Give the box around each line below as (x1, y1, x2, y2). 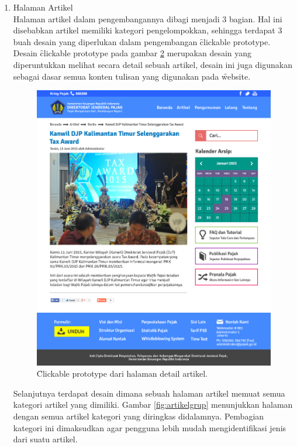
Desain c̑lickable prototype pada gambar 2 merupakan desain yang (13, 47, 252, 59)
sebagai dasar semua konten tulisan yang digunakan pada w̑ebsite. (13, 70, 251, 82)
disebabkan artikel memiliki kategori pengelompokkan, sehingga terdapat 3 (13, 24, 282, 36)
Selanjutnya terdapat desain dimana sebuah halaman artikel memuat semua (13, 387, 285, 399)
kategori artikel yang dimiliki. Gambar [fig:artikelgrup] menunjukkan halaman (13, 398, 293, 411)
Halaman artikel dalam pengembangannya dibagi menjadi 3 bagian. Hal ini (13, 12, 282, 25)
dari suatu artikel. (13, 433, 78, 445)
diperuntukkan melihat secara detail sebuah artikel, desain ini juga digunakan (13, 58, 292, 70)
